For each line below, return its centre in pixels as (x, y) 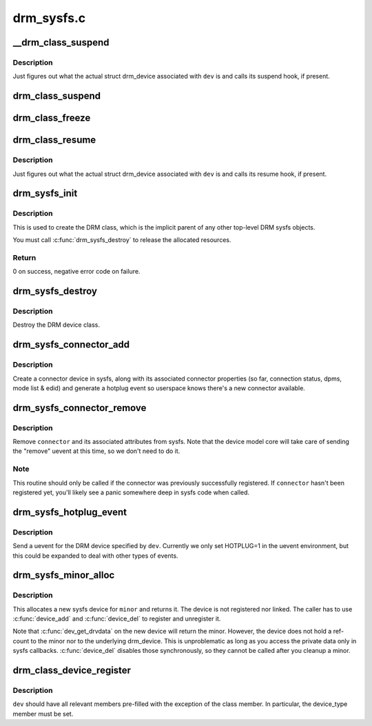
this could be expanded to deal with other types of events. (95, 556)
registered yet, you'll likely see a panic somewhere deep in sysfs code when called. (131, 492)
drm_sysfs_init (45, 193)
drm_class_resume (54, 140)
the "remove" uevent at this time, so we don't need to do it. (96, 451)
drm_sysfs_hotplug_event (70, 512)
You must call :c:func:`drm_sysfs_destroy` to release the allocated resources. (122, 240)
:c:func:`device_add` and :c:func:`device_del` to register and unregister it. (117, 619)
